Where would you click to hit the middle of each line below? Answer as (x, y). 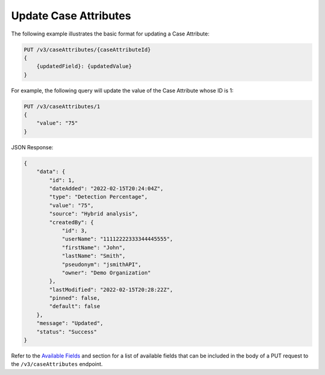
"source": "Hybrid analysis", (94, 214)
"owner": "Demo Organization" (106, 273)
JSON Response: (32, 147)
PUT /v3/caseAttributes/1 (62, 106)
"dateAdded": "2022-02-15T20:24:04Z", (106, 188)
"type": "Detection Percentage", (98, 197)
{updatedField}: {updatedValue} (84, 67)
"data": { (51, 172)
